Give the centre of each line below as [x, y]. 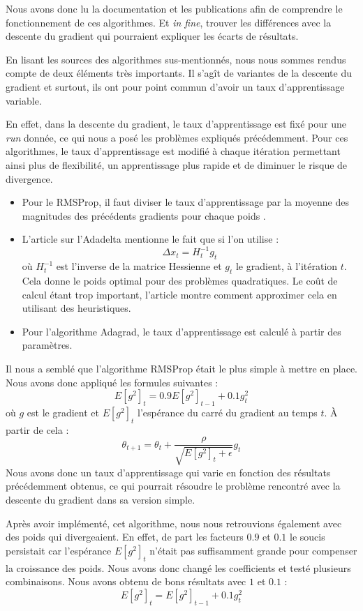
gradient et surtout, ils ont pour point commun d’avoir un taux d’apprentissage [175, 86]
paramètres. [47, 345]
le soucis [308, 537]
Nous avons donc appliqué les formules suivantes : [112, 382]
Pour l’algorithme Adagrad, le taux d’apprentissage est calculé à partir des [181, 331]
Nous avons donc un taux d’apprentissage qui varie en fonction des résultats [168, 472]
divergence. [29, 178]
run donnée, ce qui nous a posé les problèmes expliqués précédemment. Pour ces [177, 137]
